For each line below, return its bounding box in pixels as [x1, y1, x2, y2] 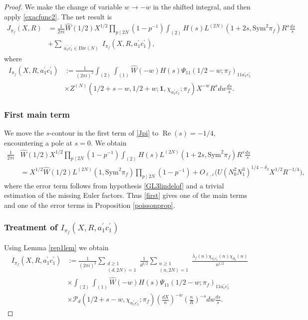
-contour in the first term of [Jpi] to [49, 128, 159, 138]
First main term [4, 108, 70, 120]
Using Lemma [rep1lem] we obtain [4, 242, 109, 252]
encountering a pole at [4, 137, 72, 148]
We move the [4, 128, 44, 138]
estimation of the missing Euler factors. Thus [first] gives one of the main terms [4, 190, 248, 200]
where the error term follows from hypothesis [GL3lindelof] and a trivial [4, 180, 224, 190]
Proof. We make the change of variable [4, 1, 122, 11]
